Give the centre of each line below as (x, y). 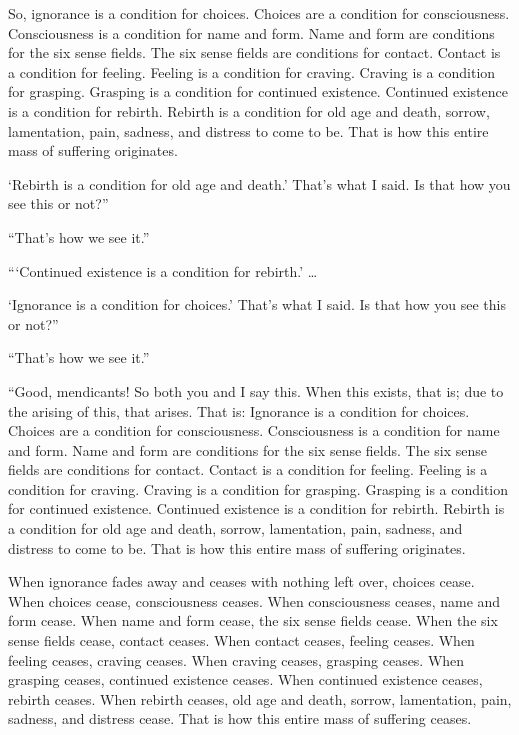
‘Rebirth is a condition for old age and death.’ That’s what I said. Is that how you (259, 183)
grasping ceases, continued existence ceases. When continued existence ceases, (245, 679)
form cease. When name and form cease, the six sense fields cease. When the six (253, 620)
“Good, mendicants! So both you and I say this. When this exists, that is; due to (256, 390)
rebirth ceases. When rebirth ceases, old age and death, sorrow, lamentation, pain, (260, 698)
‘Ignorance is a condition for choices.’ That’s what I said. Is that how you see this (257, 304)
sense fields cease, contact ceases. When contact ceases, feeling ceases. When (241, 640)
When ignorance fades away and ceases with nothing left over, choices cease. (241, 581)
